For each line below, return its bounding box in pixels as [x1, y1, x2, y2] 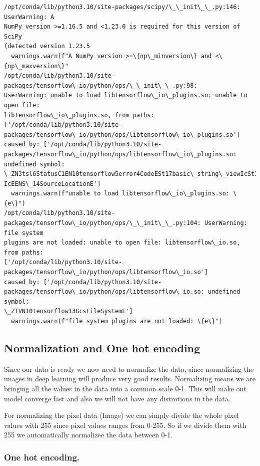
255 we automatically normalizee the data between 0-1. [4, 429, 173, 440]
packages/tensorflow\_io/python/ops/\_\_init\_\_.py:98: [4, 82, 197, 89]
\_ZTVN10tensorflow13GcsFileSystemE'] [4, 308, 133, 315]
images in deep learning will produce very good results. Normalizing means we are [4, 373, 255, 384]
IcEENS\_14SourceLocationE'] [4, 180, 101, 187]
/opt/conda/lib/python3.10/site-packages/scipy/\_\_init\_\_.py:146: [4, 4, 240, 11]
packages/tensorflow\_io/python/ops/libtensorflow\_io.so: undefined [4, 288, 240, 296]
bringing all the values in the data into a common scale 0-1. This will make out [4, 383, 246, 393]
